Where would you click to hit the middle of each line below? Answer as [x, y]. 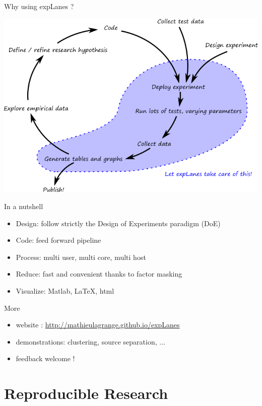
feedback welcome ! [45, 358]
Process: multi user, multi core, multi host [81, 257]
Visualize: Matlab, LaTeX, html [65, 291]
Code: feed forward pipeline [58, 240]
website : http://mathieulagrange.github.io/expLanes [98, 325]
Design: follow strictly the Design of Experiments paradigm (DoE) [118, 223]
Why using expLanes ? [39, 6]
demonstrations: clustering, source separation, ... [90, 341]
